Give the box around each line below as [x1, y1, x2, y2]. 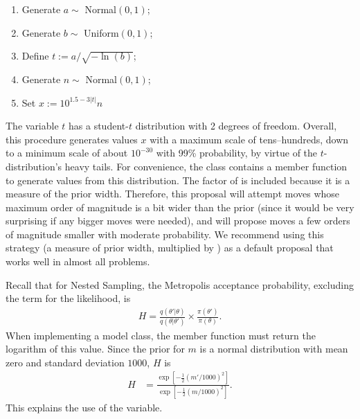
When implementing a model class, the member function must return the [6, 328, 316, 342]
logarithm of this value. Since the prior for [6, 341, 185, 356]
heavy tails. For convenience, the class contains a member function [64, 159, 348, 173]
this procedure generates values [6, 132, 138, 146]
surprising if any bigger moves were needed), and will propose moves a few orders [6, 213, 350, 228]
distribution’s [6, 159, 62, 173]
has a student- [69, 118, 129, 133]
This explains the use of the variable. [6, 400, 163, 414]
